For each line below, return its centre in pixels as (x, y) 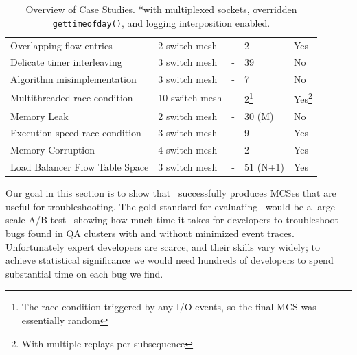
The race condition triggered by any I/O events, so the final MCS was (169, 307)
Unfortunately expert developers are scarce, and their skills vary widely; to (163, 246)
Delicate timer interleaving (66, 62)
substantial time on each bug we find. (84, 273)
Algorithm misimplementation (73, 79)
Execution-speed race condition (76, 133)
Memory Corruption (53, 150)
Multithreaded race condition (72, 97)
